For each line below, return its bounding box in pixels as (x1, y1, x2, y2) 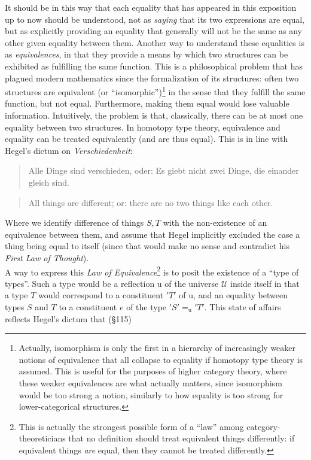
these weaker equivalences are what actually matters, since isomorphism (19, 376, 282, 389)
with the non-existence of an (163, 216, 267, 229)
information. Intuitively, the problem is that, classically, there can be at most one (5, 109, 303, 121)
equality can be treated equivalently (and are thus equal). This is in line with (5, 132, 288, 145)
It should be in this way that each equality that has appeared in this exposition (5, 1, 297, 13)
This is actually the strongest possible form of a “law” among (19, 420, 244, 432)
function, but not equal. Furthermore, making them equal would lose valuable (5, 97, 289, 110)
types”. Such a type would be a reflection (5, 277, 155, 289)
